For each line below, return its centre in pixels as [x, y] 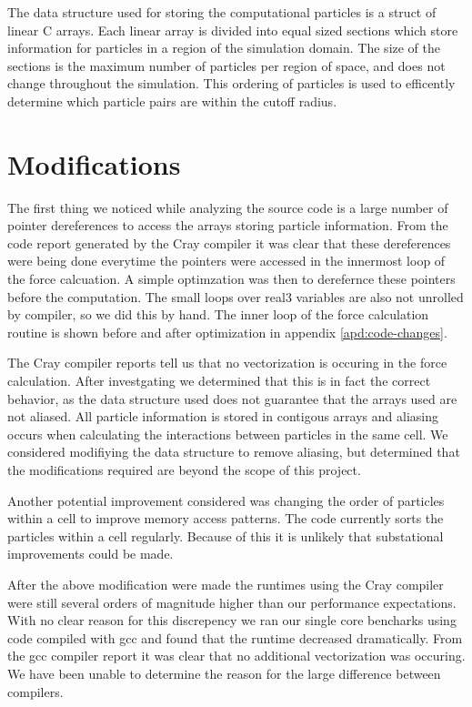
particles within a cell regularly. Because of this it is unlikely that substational [226, 535]
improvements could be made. [90, 554]
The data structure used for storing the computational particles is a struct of [222, 12]
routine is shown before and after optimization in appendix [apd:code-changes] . [227, 332]
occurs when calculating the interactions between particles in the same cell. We [228, 434]
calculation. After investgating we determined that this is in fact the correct [219, 381]
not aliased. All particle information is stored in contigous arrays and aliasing [223, 416]
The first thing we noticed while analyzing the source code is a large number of [228, 207]
